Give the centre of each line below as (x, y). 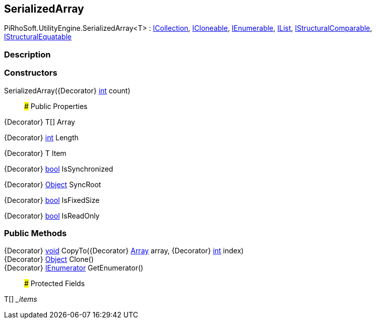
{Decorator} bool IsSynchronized (59, 169)
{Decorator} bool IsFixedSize (52, 200)
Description (27, 54)
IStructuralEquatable (38, 37)
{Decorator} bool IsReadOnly (52, 216)
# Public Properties (56, 106)
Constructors (31, 73)
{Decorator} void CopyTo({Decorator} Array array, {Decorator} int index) (124, 251)
